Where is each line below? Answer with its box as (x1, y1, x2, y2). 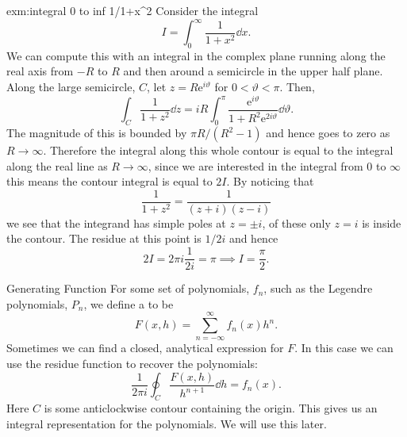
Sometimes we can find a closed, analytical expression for (6, 339, 284, 356)
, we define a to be (83, 295, 174, 312)
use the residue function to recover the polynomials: (6, 355, 258, 372)
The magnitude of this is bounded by (6, 125, 187, 141)
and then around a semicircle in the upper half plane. (123, 63, 383, 79)
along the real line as (6, 157, 108, 174)
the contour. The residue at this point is (6, 230, 202, 247)
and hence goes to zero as (266, 125, 390, 141)
